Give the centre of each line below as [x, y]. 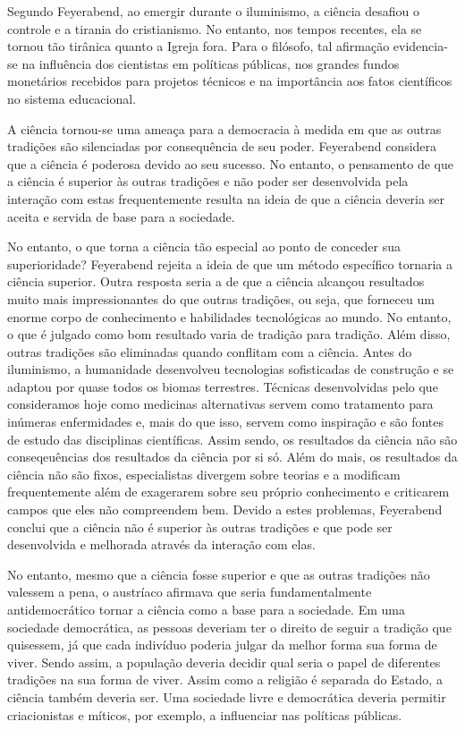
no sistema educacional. [72, 98]
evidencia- [420, 46]
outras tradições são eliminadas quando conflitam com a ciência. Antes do [210, 351]
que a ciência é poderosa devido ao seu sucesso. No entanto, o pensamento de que [230, 163]
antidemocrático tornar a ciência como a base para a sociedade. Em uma [206, 609]
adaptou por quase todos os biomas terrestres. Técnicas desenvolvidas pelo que [223, 386]
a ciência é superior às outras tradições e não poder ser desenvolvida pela [208, 181]
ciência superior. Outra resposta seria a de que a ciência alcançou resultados [216, 281]
